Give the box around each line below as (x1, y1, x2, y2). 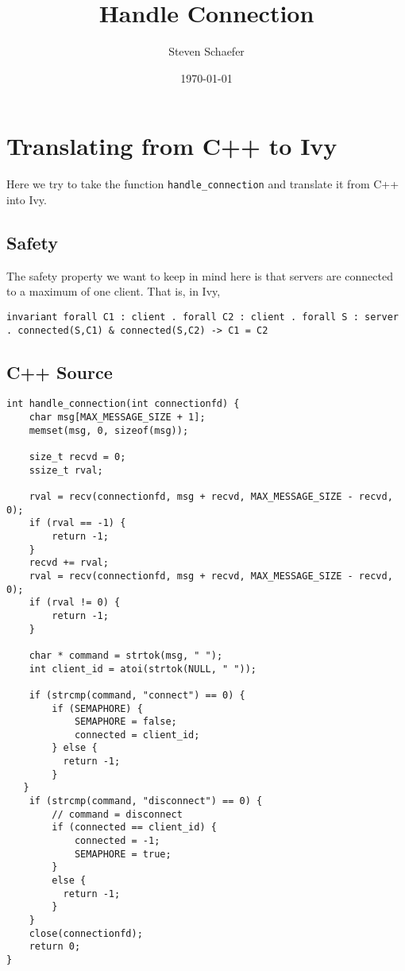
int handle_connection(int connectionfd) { (6, 398, 240, 410)
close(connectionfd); (29, 927, 143, 939)
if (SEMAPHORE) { (52, 702, 143, 714)
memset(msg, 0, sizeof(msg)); (29, 424, 189, 436)
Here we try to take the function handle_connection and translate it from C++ (6, 176, 399, 192)
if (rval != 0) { (29, 597, 121, 609)
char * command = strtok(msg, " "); (29, 649, 223, 661)
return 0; (29, 941, 81, 953)
